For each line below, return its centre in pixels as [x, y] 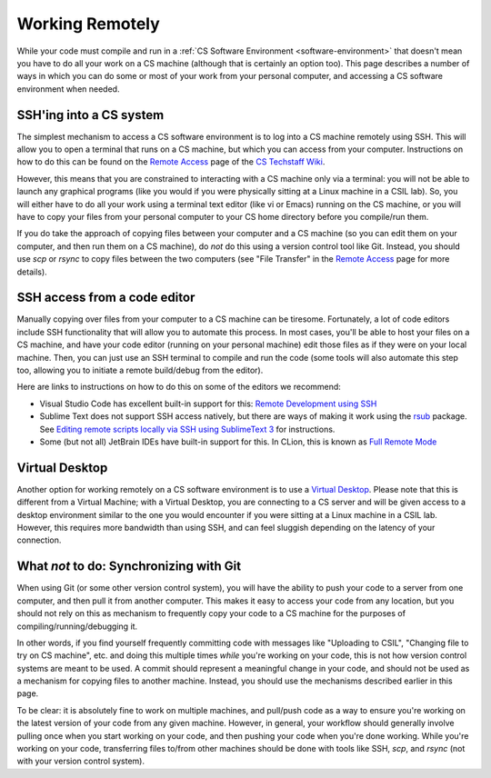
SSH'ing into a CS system [90, 115]
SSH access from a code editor [106, 298]
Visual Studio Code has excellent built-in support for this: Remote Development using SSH [208, 404]
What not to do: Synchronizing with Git [129, 567]
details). [32, 272]
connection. [39, 540]
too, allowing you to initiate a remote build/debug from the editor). [140, 370]
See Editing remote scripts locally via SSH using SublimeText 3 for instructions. [187, 429]
